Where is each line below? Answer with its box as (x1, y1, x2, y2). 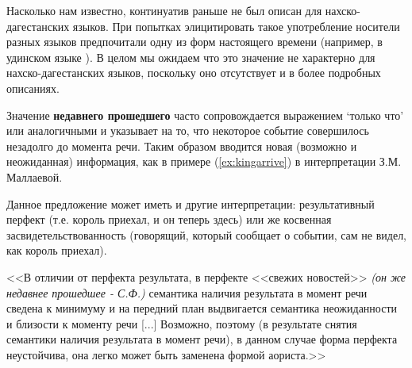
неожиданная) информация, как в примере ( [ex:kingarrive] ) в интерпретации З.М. (6, 153, 402, 170)
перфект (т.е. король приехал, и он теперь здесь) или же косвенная (6, 211, 332, 228)
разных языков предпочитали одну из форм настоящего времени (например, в (6, 33, 383, 50)
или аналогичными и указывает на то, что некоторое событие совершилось (6, 122, 369, 139)
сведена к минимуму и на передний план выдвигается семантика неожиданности (6, 300, 398, 316)
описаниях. (6, 79, 60, 96)
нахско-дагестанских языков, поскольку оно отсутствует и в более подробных (6, 64, 381, 81)
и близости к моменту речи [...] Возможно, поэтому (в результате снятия (6, 315, 357, 332)
